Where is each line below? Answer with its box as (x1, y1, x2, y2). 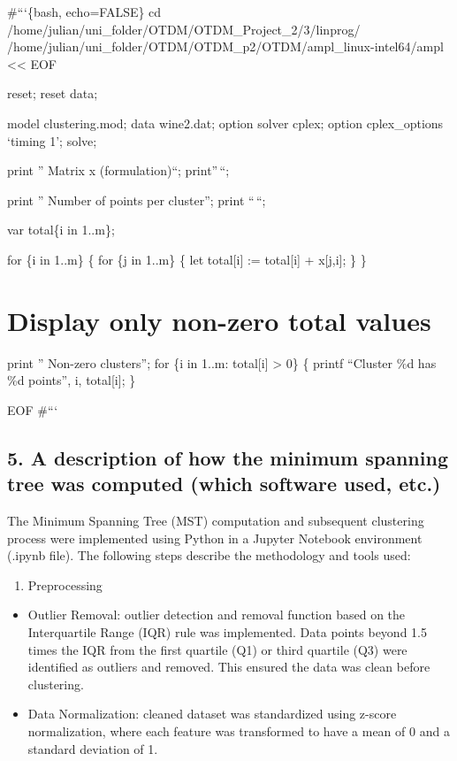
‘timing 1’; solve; (7, 131, 97, 150)
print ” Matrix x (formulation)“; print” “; (7, 161, 230, 180)
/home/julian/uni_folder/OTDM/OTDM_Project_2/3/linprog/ (7, 19, 361, 38)
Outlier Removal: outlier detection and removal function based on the (27, 605, 406, 624)
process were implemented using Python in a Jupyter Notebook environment (7, 528, 423, 547)
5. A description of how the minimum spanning (7, 443, 448, 471)
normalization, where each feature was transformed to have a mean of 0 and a (27, 721, 450, 740)
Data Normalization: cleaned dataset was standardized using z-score (27, 704, 397, 723)
